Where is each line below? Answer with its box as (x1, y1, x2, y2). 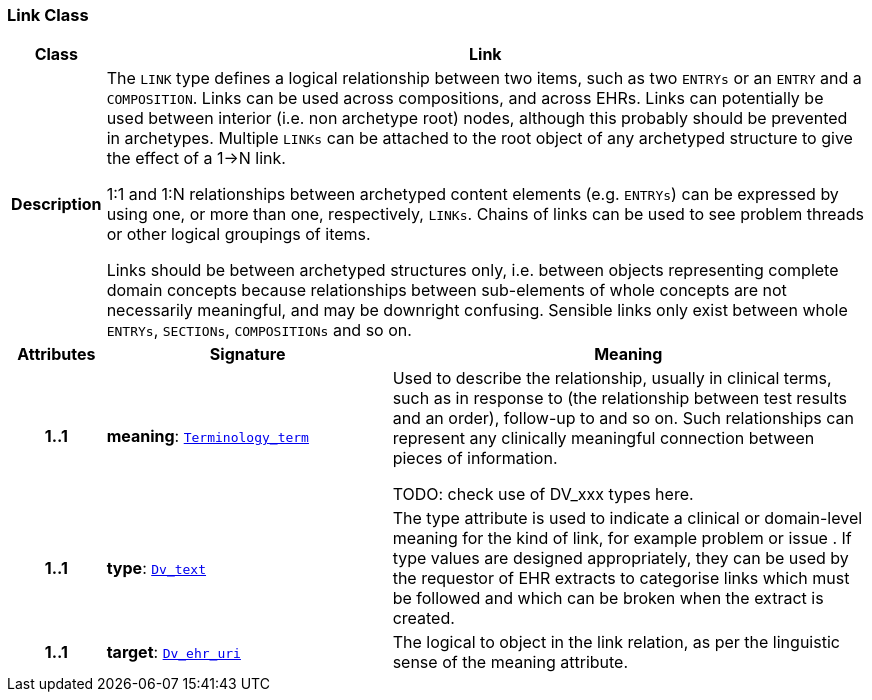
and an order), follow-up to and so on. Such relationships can (392, 408, 854, 429)
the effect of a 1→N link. (106, 148, 286, 169)
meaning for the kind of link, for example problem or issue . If (392, 528, 852, 549)
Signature (209, 344, 286, 365)
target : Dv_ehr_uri (106, 642, 241, 663)
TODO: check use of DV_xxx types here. (392, 484, 694, 505)
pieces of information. (392, 448, 558, 469)
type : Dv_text (106, 558, 207, 579)
